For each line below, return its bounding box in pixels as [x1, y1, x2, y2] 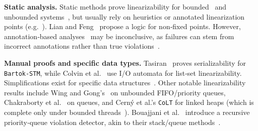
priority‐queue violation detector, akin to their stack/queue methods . [4, 116, 221, 127]
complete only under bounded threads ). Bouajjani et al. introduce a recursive [4, 107, 250, 117]
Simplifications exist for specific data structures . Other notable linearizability [4, 77, 246, 88]
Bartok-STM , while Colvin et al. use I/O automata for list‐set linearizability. [4, 67, 242, 78]
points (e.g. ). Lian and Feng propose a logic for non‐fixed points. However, [4, 21, 241, 32]
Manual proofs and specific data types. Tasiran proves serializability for [4, 57, 246, 68]
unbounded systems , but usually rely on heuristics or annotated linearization [4, 11, 245, 22]
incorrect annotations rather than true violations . [4, 41, 160, 51]
